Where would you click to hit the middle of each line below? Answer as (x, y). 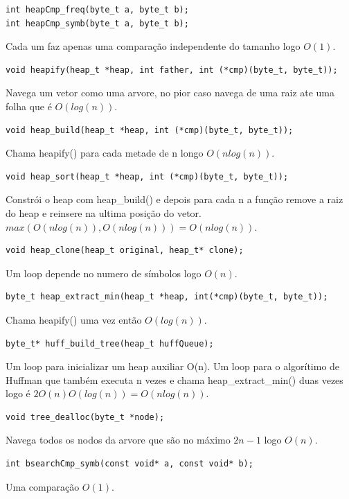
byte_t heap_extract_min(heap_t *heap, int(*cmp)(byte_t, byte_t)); (167, 297)
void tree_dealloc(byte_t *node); (85, 417)
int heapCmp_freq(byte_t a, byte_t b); (97, 10)
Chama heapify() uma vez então (74, 319)
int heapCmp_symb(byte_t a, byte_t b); (97, 23)
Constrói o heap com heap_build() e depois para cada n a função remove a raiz (174, 199)
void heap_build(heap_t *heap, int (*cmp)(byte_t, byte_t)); (150, 130)
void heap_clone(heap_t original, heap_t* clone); (125, 251)
